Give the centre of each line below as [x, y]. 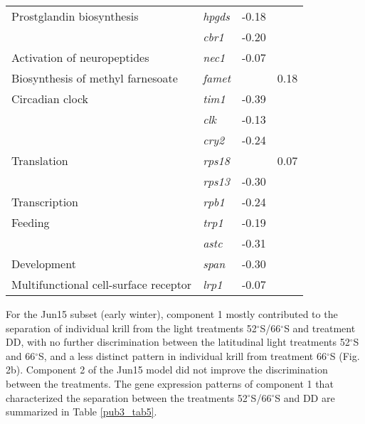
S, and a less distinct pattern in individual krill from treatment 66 [182, 355]
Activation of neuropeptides [80, 57]
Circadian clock [50, 99]
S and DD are [305, 397]
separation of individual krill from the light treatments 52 [131, 328]
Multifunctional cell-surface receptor [102, 284]
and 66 [21, 355]
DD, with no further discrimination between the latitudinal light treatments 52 [178, 342]
